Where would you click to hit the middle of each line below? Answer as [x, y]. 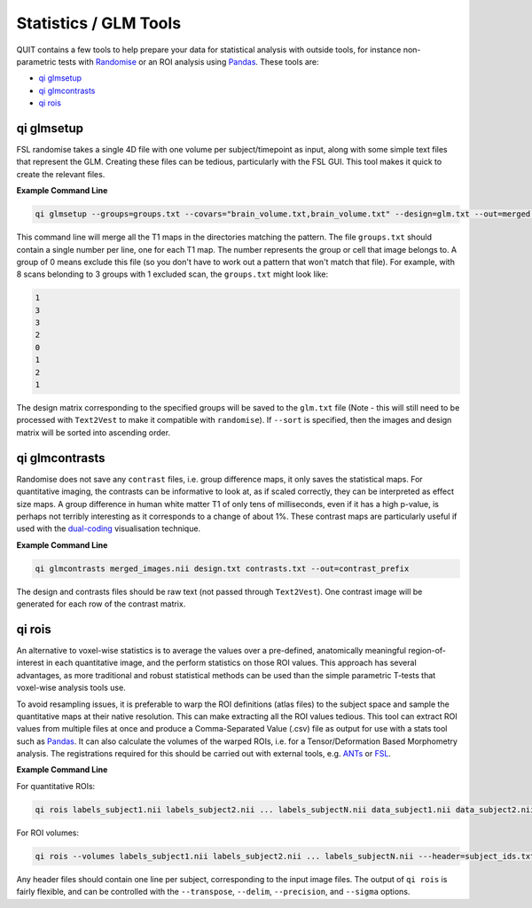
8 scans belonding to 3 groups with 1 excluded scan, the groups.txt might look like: [172, 274]
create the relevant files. [61, 174]
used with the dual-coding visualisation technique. [109, 528]
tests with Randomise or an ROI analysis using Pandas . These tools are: [188, 61]
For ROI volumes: [48, 833]
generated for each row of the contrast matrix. [101, 604]
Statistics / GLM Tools [99, 23]
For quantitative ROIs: [56, 786]
